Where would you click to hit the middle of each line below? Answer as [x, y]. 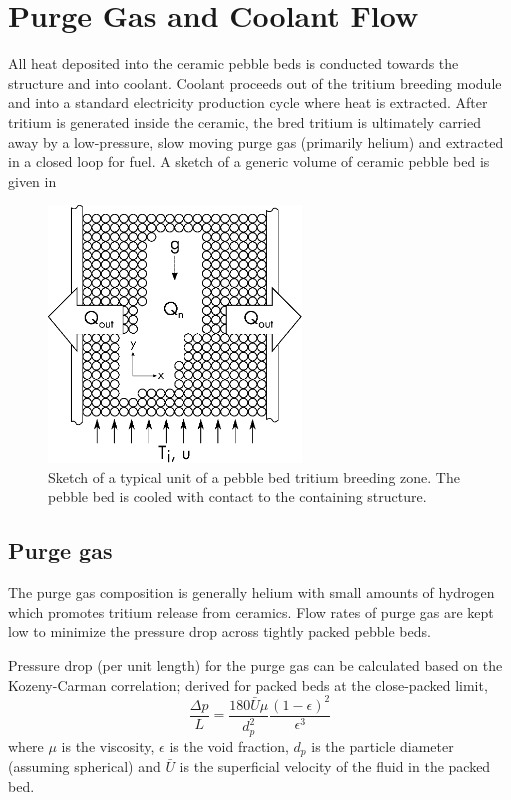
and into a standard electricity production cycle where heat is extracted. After [248, 102]
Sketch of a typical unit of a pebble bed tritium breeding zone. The [254, 476]
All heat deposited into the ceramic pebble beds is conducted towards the [233, 63]
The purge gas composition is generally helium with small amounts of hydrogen [251, 592]
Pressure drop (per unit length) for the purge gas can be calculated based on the [255, 665]
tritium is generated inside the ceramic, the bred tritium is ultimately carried [245, 121]
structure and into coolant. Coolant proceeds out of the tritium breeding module [255, 82]
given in [32, 180]
